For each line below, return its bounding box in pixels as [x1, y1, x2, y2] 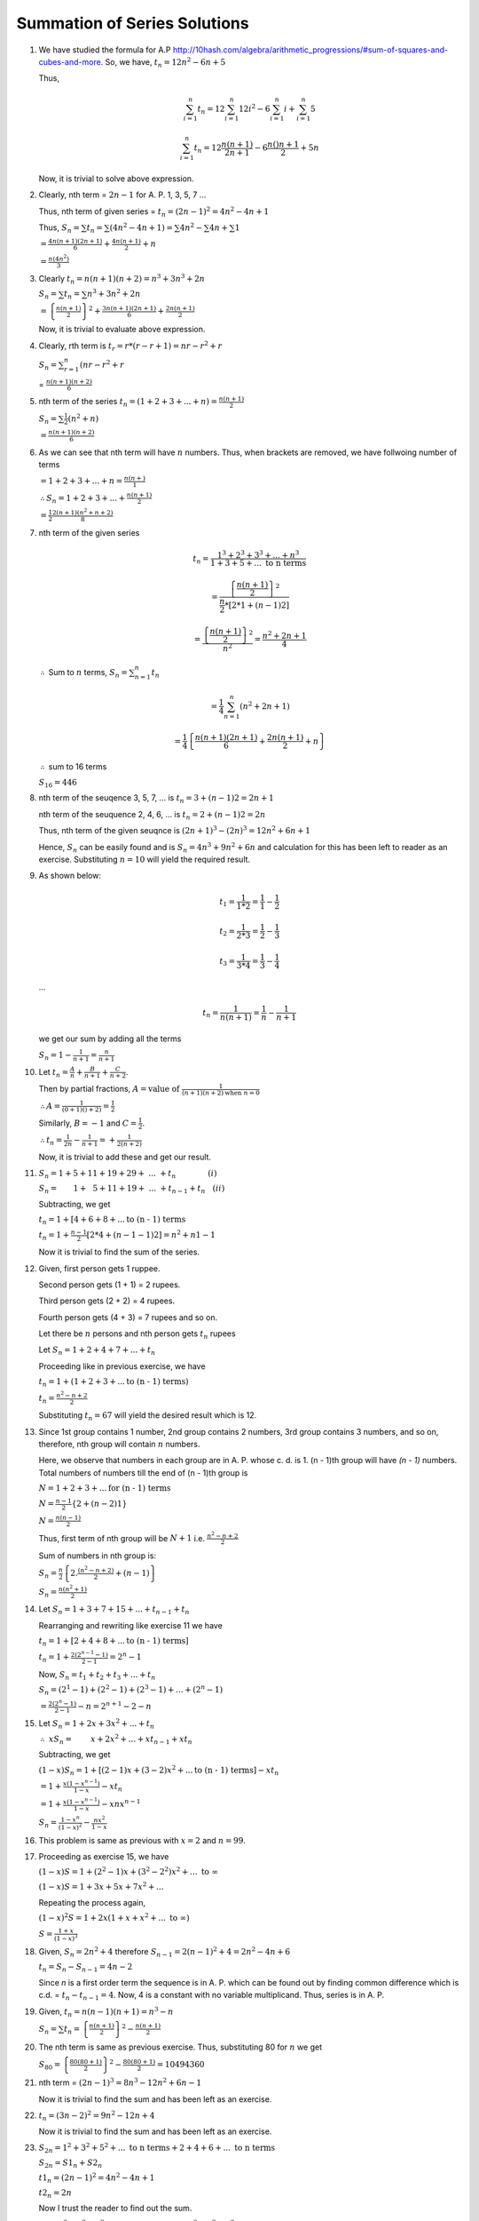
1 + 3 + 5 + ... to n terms [209, 558, 306, 569]
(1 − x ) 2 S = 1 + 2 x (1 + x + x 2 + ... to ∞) [38, 1911, 190, 1922]
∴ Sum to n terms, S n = [40, 667, 129, 680]
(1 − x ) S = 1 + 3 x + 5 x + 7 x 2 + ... [38, 1880, 164, 1891]
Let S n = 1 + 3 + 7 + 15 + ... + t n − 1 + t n [38, 1604, 190, 1616]
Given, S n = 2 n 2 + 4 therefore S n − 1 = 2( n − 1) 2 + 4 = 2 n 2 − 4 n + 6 [38, 1946, 291, 1959]
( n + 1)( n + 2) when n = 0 [182, 1088, 261, 1097]
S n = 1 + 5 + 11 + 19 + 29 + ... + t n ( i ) [38, 1168, 217, 1181]
